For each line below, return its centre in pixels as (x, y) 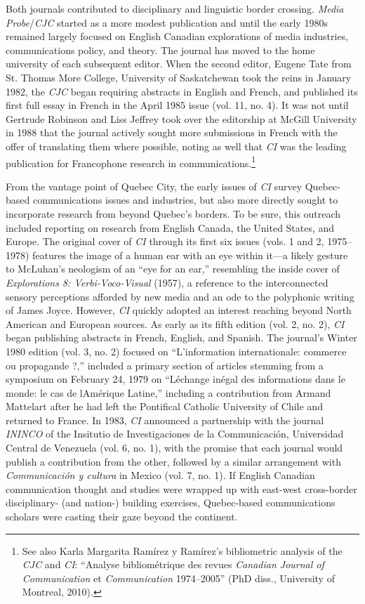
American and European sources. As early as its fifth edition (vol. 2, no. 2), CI (175, 323)
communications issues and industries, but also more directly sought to (185, 200)
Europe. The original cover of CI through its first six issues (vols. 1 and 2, (165, 241)
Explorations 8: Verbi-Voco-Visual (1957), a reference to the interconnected (167, 282)
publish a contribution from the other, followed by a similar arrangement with (173, 461)
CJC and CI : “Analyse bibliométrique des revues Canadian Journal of (173, 564)
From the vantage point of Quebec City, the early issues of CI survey (154, 186)
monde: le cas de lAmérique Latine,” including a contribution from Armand (168, 392)
